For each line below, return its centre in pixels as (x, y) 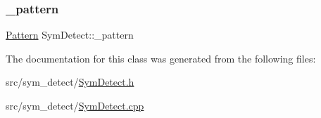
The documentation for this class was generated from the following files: (161, 58)
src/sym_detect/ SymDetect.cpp (75, 105)
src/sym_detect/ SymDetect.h (70, 82)
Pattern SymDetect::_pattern (70, 35)
